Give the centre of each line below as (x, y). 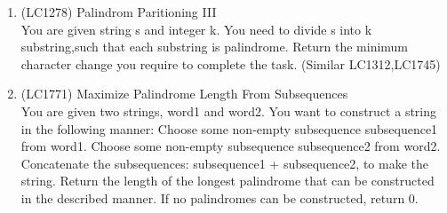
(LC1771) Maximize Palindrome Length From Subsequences (184, 94)
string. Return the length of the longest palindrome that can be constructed (227, 181)
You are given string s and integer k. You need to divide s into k (196, 29)
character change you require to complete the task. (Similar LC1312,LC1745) (231, 63)
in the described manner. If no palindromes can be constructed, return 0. (220, 197)
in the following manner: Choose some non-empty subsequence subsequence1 (229, 128)
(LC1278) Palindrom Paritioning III (119, 12)
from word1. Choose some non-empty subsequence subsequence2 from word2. (231, 146)
